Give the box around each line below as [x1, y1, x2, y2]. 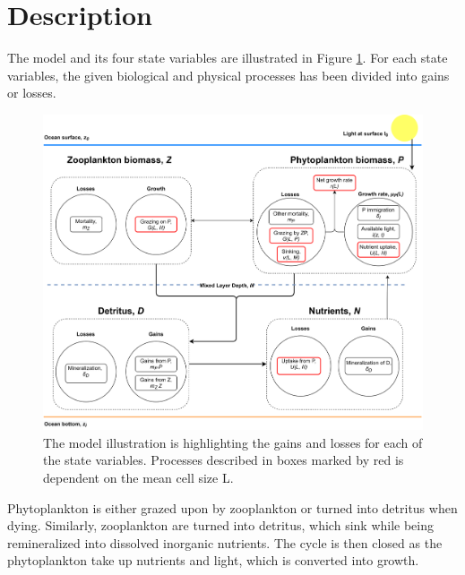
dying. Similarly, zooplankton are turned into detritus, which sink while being [7, 516, 435, 535]
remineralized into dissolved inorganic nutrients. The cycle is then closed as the [7, 533, 443, 552]
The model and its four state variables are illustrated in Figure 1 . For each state [7, 48, 448, 67]
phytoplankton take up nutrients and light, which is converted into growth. [7, 551, 419, 570]
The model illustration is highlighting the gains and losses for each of [43, 433, 423, 451]
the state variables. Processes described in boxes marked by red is [43, 451, 404, 469]
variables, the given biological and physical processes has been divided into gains [7, 65, 450, 84]
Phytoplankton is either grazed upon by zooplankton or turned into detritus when [7, 498, 458, 517]
